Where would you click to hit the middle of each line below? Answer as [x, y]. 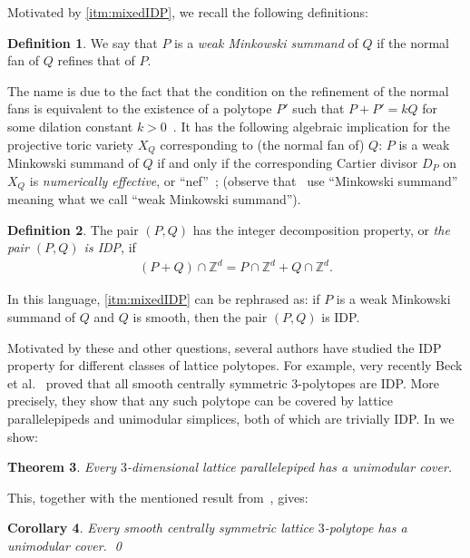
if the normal [413, 42]
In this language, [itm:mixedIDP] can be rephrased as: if [164, 299]
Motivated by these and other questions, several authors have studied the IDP [225, 347]
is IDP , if [110, 247]
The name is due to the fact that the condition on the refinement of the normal [228, 90]
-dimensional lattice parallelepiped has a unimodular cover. [290, 467]
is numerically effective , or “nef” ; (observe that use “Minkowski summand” [244, 180]
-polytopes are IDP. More [369, 382]
